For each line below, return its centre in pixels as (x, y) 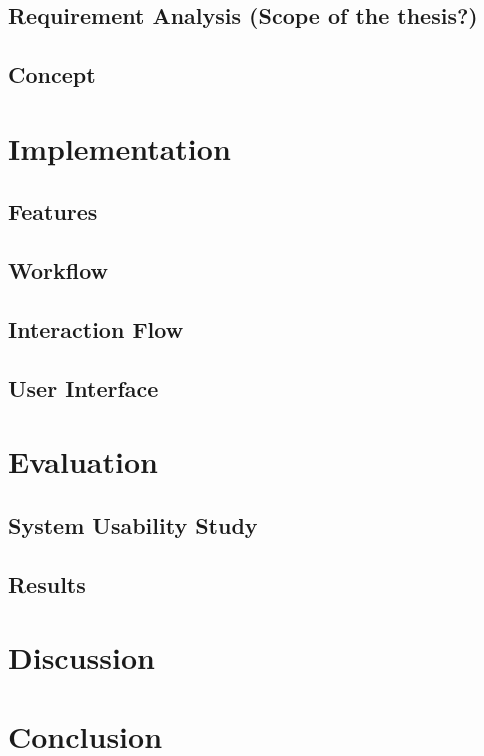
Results (47, 583)
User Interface (83, 387)
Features (53, 211)
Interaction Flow (96, 328)
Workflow (58, 270)
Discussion (81, 657)
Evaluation (83, 461)
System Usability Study (133, 524)
